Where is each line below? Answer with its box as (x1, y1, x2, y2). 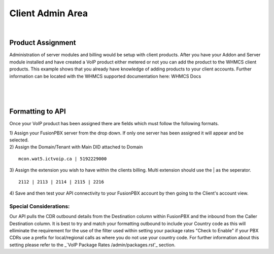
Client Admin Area (9, 8, 88, 19)
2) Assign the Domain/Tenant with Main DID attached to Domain (9, 144, 143, 150)
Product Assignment (9, 39, 76, 47)
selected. (9, 137, 29, 143)
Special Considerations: (9, 203, 70, 210)
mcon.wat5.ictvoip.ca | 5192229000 (18, 156, 107, 162)
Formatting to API (9, 107, 66, 116)
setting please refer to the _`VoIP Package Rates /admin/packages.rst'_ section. (9, 241, 176, 248)
